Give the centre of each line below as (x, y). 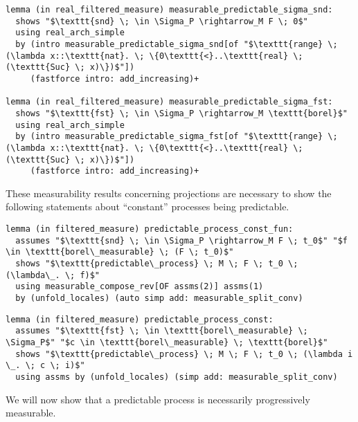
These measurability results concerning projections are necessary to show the (169, 193)
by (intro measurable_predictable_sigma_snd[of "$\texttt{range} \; (177, 44)
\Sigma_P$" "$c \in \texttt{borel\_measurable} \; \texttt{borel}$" (167, 342)
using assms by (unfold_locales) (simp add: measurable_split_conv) (177, 377)
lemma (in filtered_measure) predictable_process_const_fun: (150, 229)
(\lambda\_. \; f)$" (53, 275)
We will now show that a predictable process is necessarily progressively (158, 399)
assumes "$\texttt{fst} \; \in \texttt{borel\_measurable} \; (162, 331)
